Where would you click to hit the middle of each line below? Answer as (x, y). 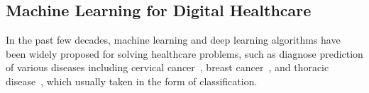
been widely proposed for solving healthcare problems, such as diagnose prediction (184, 53)
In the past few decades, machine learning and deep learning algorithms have (173, 40)
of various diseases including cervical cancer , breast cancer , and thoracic (167, 67)
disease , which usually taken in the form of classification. (132, 81)
